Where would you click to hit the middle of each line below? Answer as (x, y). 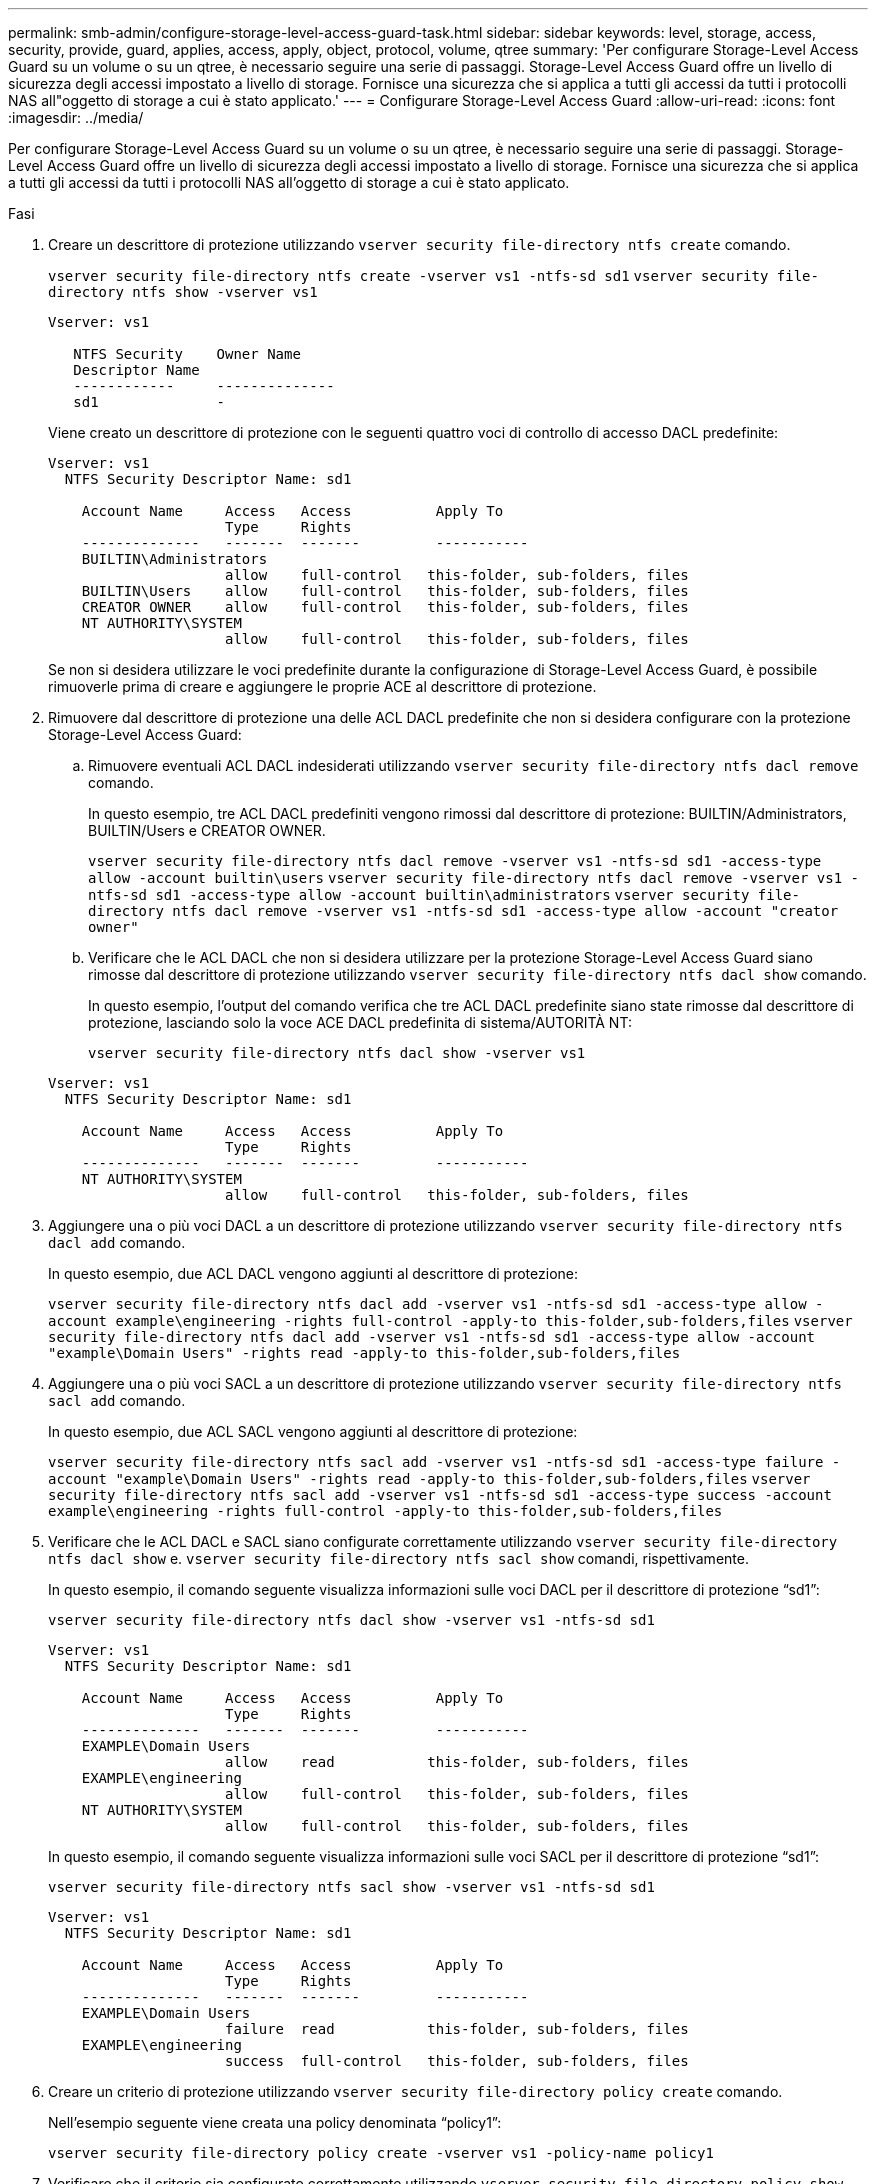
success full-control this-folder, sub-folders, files (457, 2061)
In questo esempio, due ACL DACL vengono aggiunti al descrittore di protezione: (313, 1273)
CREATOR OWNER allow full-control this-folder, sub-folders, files (385, 607)
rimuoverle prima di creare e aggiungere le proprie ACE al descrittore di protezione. (322, 686)
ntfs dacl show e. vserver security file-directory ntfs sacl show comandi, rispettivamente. (398, 1558)
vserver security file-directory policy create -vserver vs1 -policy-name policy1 (381, 2153)
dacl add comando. (117, 1242)
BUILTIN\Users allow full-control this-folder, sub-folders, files (385, 591)
